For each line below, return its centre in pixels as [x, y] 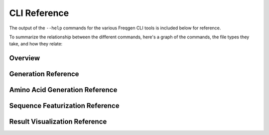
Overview [25, 58]
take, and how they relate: [36, 44]
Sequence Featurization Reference [64, 106]
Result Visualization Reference [58, 122]
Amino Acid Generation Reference [63, 90]
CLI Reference [39, 13]
